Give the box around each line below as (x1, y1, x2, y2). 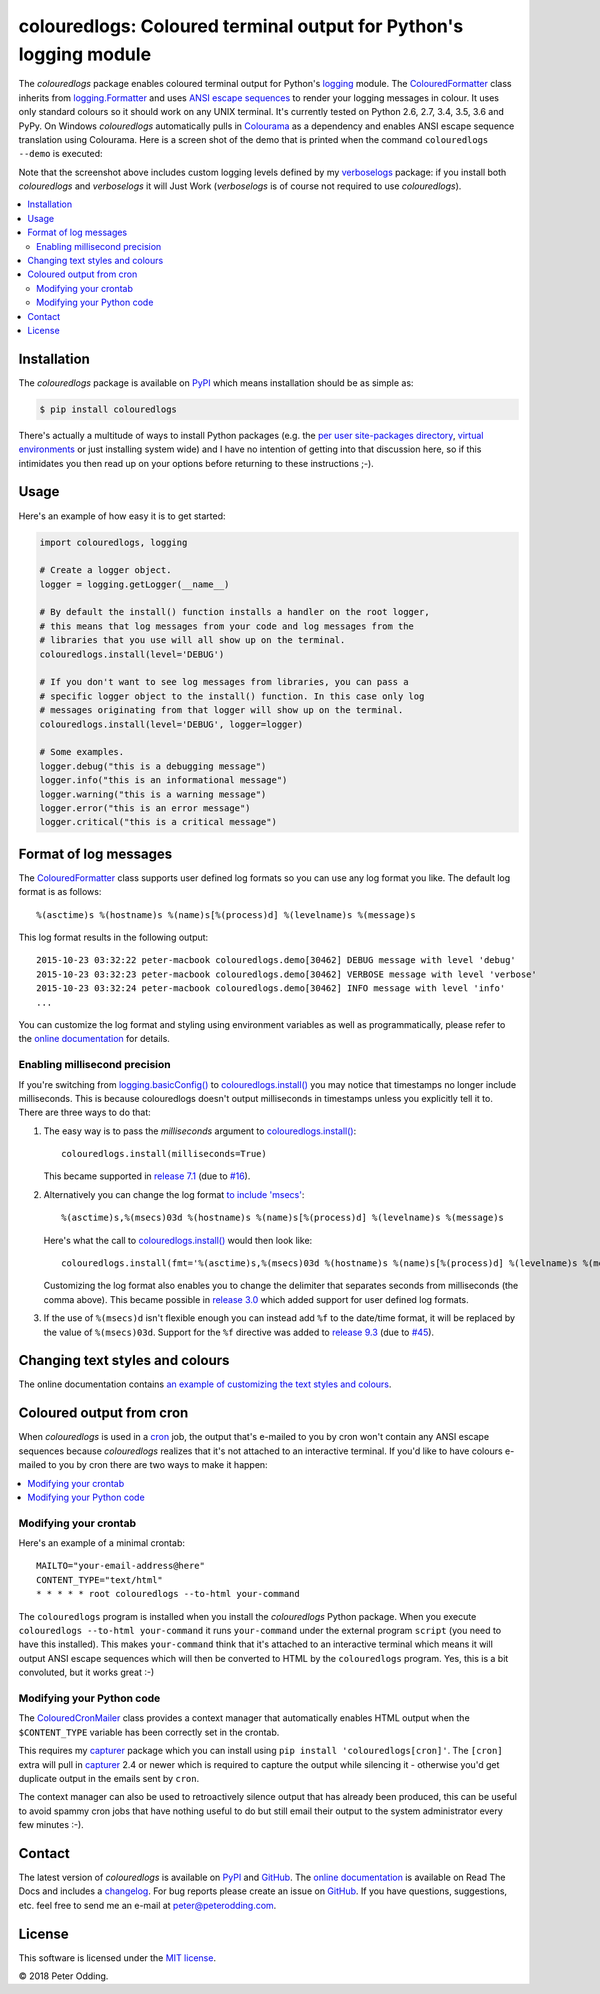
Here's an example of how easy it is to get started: (18, 510, 226, 522)
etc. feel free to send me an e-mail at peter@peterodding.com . (18, 1899, 277, 1911)
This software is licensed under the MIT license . (18, 1951, 217, 1964)
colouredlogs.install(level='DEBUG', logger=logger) (39, 718, 304, 730)
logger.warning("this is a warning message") (39, 788, 267, 800)
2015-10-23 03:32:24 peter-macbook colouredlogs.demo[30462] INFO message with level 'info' (36, 983, 506, 994)
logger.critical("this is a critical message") (39, 816, 277, 828)
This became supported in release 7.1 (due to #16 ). (43, 1170, 251, 1182)
